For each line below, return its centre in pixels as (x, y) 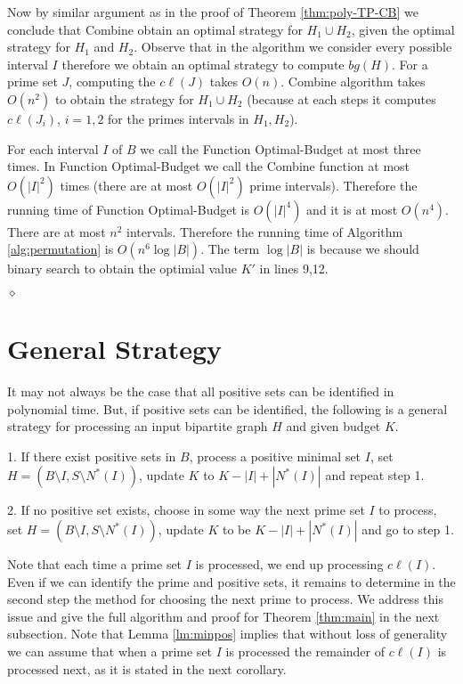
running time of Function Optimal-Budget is (128, 209)
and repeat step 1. (375, 475)
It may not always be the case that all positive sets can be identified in (201, 391)
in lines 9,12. (294, 269)
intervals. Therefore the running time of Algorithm (264, 231)
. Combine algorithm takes (353, 81)
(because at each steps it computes (341, 98)
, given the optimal (403, 29)
